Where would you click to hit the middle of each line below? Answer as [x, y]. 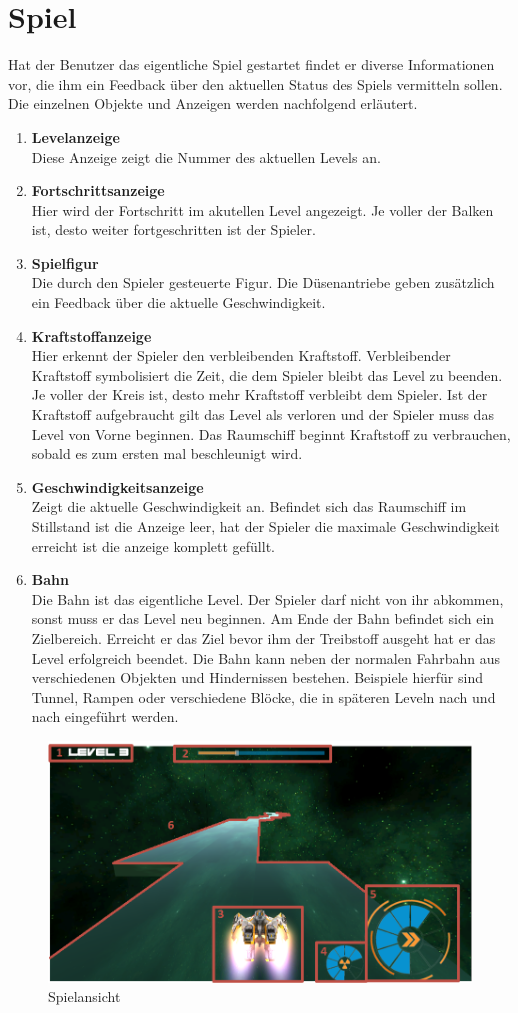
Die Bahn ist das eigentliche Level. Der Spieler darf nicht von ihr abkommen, [267, 598]
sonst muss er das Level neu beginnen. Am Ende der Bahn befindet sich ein [263, 618]
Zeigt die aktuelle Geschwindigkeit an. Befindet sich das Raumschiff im [249, 506]
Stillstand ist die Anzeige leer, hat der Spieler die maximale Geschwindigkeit [265, 526]
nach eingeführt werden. [105, 716]
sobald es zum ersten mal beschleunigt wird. [167, 453]
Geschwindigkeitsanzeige [117, 486]
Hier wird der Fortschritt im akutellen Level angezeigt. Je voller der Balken [262, 209]
